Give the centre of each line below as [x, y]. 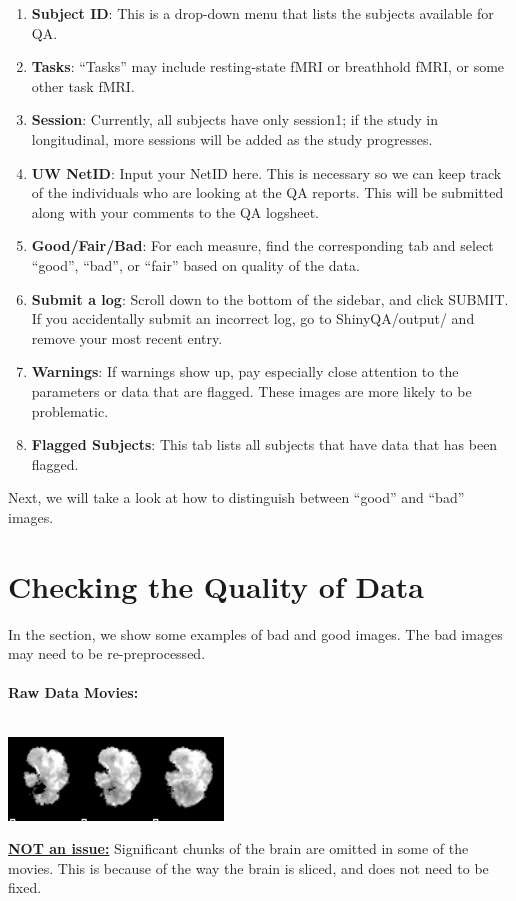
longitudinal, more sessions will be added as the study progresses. [232, 138]
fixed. [25, 887]
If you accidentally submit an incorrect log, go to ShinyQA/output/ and [253, 318]
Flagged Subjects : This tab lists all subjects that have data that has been [264, 444]
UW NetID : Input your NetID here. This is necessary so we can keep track [266, 172]
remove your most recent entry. [127, 337]
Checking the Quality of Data [216, 585]
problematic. [70, 410]
